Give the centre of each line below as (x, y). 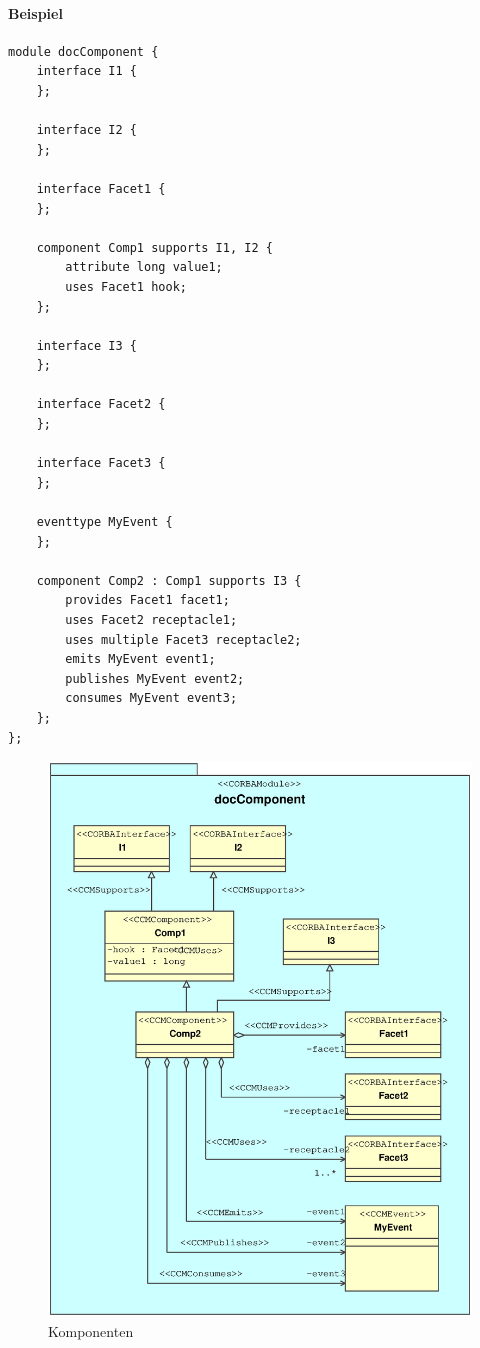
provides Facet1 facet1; (147, 600)
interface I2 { (86, 130)
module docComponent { (83, 51)
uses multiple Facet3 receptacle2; (183, 639)
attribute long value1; (144, 267)
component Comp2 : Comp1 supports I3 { (169, 580)
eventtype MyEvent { (104, 522)
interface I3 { (86, 345)
